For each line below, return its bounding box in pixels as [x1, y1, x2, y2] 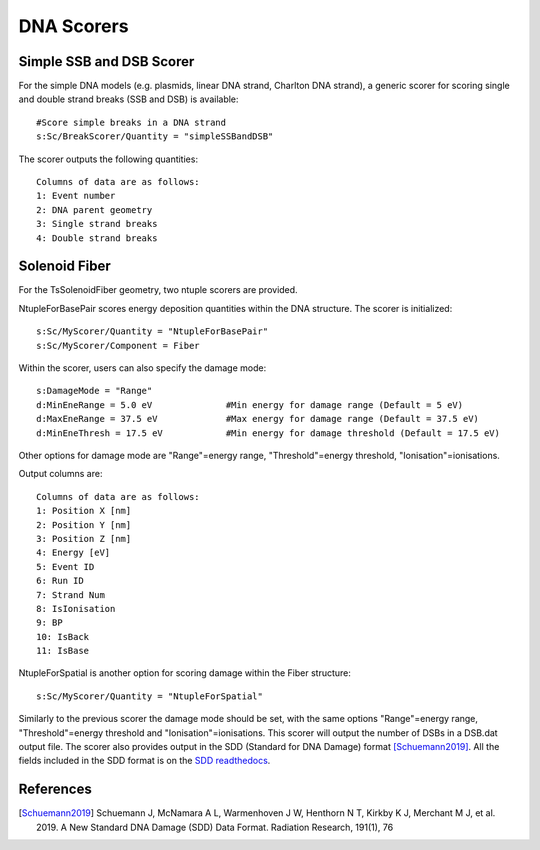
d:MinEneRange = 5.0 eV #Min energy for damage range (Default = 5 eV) [36, 399, 464, 410]
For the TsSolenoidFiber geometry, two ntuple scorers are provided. [18, 284, 299, 296]
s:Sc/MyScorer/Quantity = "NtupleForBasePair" [36, 326, 269, 337]
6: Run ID [36, 575, 84, 587]
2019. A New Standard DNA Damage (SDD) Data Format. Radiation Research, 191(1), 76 [36, 821, 394, 833]
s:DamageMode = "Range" [36, 385, 153, 397]
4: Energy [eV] [36, 547, 111, 559]
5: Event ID [36, 561, 95, 572]
